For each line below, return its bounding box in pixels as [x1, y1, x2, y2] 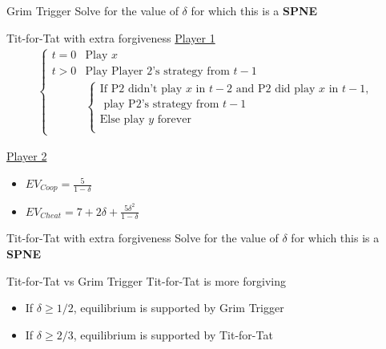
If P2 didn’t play [99, 83, 183, 95]
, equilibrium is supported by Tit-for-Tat [73, 326, 273, 343]
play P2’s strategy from [103, 98, 219, 110]
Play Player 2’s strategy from [85, 65, 230, 77]
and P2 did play [235, 83, 316, 95]
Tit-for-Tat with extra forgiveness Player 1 [6, 29, 215, 46]
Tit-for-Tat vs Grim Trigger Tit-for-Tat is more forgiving [6, 272, 286, 289]
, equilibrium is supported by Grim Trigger [73, 299, 284, 316]
